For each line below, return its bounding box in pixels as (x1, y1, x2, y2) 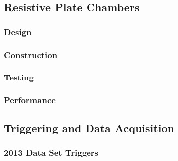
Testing (4, 71, 34, 83)
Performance (4, 94, 56, 106)
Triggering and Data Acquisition (4, 120, 174, 135)
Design (4, 25, 32, 38)
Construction (4, 48, 58, 61)
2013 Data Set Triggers (4, 146, 98, 158)
